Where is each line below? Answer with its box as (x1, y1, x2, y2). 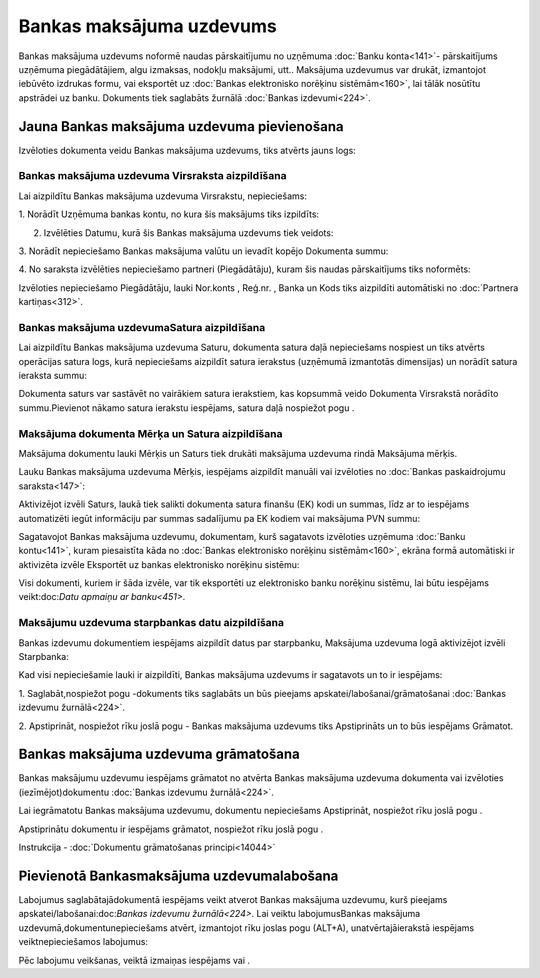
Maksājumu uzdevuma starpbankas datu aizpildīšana (18, 616, 285, 630)
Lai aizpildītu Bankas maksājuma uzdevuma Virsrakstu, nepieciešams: (18, 190, 307, 202)
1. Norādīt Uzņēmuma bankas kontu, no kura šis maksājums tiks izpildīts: (18, 208, 320, 220)
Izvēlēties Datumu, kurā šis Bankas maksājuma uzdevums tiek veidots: (43, 226, 334, 239)
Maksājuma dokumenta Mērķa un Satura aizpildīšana (18, 426, 283, 440)
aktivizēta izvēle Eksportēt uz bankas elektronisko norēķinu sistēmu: (18, 558, 300, 570)
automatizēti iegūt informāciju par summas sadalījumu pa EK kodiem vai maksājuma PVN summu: (18, 512, 420, 524)
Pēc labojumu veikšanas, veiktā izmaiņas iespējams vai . (18, 954, 250, 966)
